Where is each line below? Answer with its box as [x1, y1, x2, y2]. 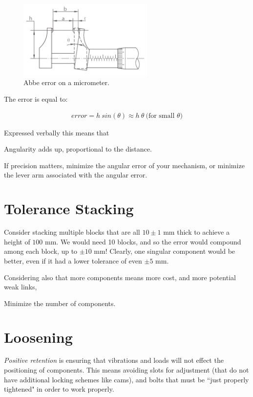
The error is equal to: [4, 94, 68, 104]
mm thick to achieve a [163, 227, 230, 237]
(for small [146, 112, 175, 119]
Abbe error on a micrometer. [23, 77, 109, 88]
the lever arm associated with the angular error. [4, 170, 148, 180]
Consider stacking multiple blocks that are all [4, 227, 140, 237]
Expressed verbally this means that [4, 127, 109, 137]
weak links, [4, 282, 37, 292]
